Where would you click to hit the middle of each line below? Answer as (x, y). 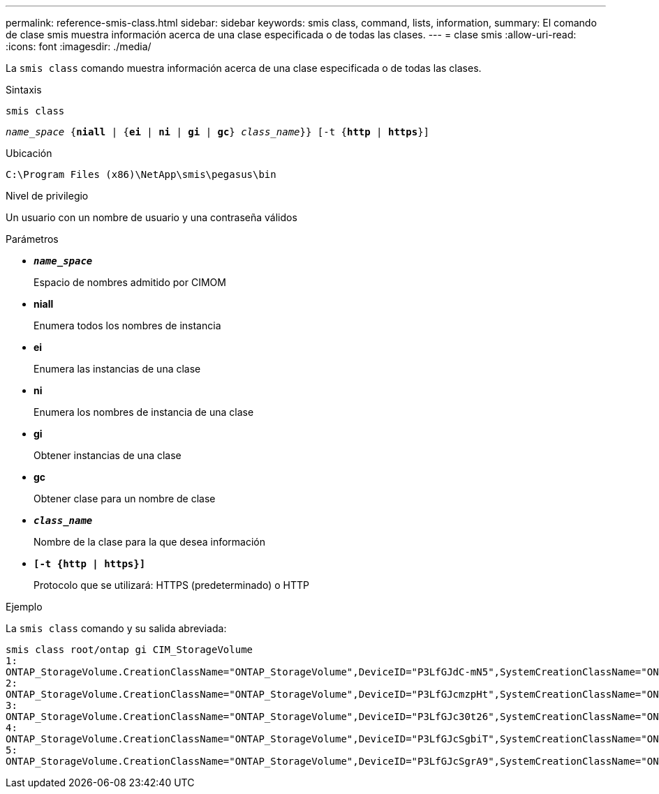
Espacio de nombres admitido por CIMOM (130, 282)
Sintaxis (24, 90)
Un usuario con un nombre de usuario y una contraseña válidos (151, 217)
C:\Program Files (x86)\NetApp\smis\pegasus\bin (141, 174)
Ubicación (29, 153)
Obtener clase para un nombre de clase (125, 499)
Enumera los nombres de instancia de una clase (144, 412)
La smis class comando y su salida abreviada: (116, 628)
